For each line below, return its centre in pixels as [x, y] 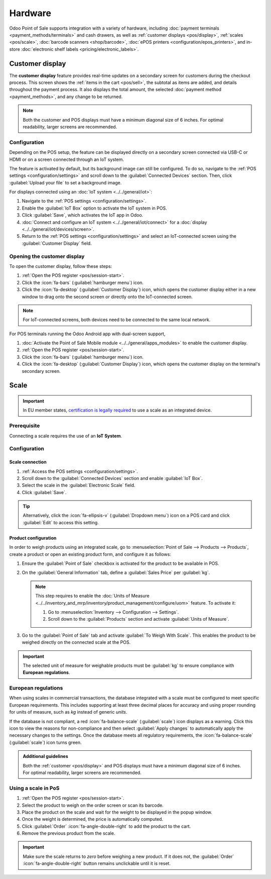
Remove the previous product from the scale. [69, 833]
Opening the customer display [47, 256]
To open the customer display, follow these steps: [61, 266]
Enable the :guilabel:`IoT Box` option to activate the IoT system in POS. [95, 208]
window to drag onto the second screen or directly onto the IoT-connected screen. [107, 297]
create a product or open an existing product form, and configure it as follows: [90, 554]
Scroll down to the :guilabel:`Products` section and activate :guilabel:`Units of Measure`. [139, 619]
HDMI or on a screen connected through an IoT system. [67, 159]
